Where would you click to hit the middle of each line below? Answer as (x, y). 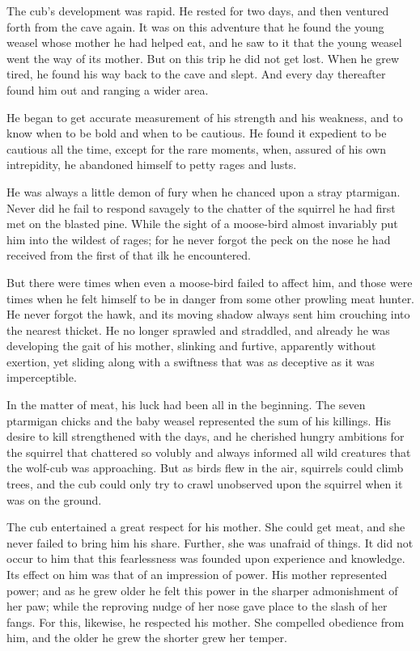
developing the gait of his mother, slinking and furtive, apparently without (191, 346)
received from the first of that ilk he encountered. (129, 255)
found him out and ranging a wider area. (108, 89)
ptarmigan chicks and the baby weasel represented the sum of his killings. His (199, 420)
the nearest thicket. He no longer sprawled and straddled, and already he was (198, 330)
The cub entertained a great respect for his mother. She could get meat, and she (206, 527)
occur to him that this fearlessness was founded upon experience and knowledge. (206, 558)
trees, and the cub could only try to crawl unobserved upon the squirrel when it (205, 484)
